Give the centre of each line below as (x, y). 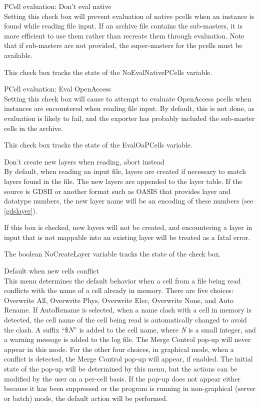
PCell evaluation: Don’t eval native (58, 6)
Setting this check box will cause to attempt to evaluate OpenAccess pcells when (128, 98)
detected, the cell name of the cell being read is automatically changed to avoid (125, 320)
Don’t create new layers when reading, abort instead (84, 161)
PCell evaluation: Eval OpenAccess (58, 89)
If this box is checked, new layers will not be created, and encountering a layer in (128, 227)
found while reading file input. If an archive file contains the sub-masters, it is (123, 26)
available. (18, 55)
